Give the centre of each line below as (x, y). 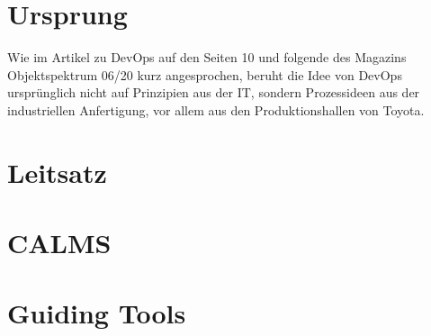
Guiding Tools (97, 313)
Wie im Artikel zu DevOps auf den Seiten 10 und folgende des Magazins (207, 57)
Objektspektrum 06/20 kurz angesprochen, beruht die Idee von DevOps (205, 74)
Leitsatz (57, 172)
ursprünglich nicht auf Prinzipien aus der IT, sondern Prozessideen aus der (214, 92)
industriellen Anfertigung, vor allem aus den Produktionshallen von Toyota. (216, 109)
